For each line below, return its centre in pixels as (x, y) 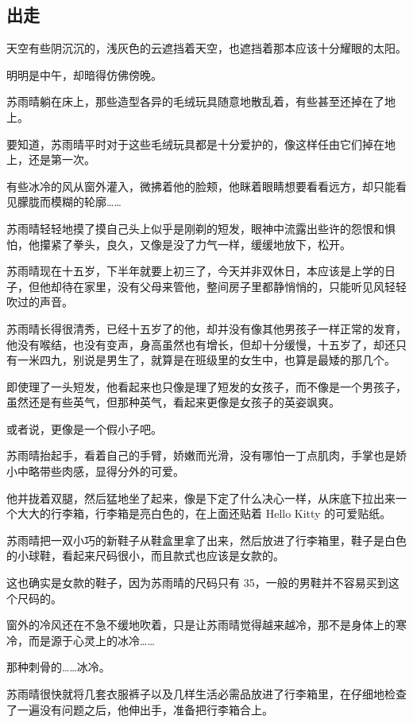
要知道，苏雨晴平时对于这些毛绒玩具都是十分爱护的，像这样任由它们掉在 (195, 144)
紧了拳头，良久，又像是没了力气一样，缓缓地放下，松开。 (201, 244)
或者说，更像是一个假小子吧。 (84, 428)
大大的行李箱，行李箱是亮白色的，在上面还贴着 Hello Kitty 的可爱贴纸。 (204, 513)
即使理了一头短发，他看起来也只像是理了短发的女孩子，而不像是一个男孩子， (206, 386)
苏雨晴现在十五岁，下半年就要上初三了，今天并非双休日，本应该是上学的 (195, 271)
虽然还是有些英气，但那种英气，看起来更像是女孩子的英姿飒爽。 (173, 402)
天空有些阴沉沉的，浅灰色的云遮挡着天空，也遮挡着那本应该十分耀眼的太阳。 (206, 48)
